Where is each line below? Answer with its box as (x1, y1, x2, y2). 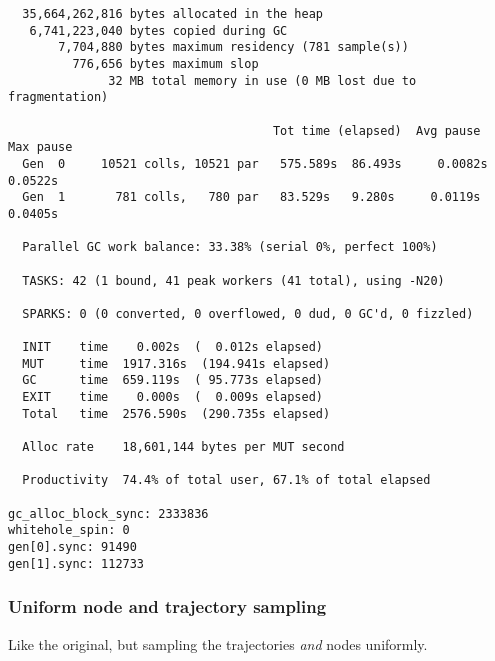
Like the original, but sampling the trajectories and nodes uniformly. (8, 633, 428, 654)
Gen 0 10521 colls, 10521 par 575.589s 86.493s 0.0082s (22, 156, 488, 171)
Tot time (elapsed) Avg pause (272, 123, 481, 138)
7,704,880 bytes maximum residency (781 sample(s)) (58, 40, 409, 55)
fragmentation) (8, 90, 109, 105)
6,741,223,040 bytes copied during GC (29, 23, 288, 38)
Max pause (8, 140, 73, 155)
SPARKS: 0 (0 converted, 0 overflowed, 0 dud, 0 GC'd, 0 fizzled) (22, 306, 474, 321)
